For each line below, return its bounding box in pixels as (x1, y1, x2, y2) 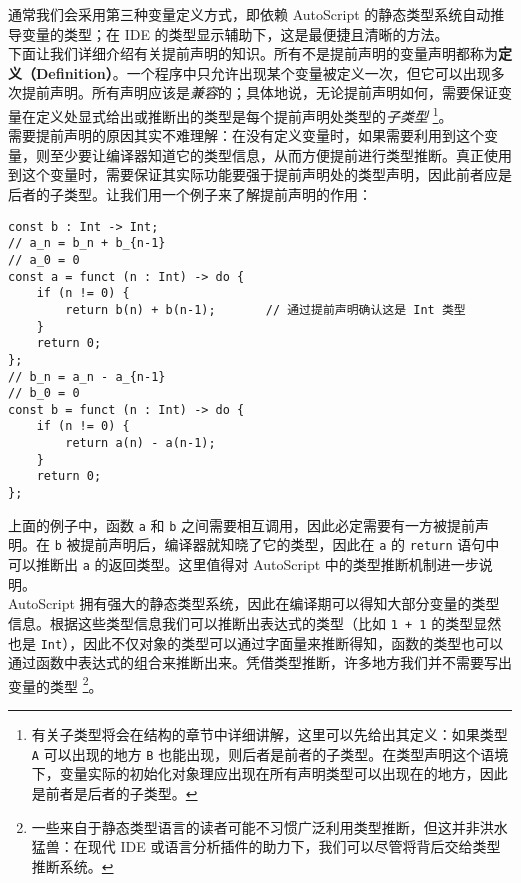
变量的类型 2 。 (8, 672, 103, 696)
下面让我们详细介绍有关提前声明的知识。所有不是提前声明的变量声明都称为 (8, 43, 498, 64)
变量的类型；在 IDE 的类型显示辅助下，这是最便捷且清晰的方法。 (21, 23, 449, 44)
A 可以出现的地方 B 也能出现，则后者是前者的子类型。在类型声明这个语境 (31, 743, 509, 764)
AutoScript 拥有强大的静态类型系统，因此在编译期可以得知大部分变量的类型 (8, 593, 500, 614)
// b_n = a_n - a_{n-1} (8, 369, 166, 384)
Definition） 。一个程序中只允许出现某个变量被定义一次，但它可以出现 (35, 62, 491, 83)
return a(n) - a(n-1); (65, 436, 216, 451)
